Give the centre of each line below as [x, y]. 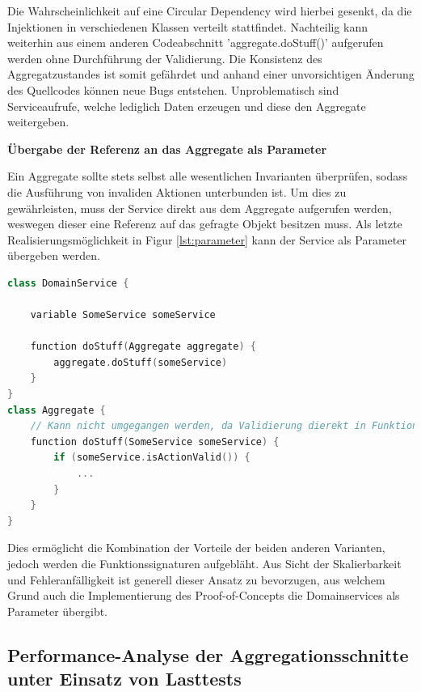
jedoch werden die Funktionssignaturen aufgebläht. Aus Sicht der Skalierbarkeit [204, 563]
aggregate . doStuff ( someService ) [141, 362]
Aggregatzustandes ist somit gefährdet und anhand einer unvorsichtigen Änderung [211, 74]
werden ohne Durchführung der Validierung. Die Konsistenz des [165, 58]
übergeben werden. [54, 255]
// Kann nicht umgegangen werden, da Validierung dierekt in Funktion [224, 426]
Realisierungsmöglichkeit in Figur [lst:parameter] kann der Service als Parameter [207, 239]
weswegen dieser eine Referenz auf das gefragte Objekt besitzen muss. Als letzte [205, 224]
